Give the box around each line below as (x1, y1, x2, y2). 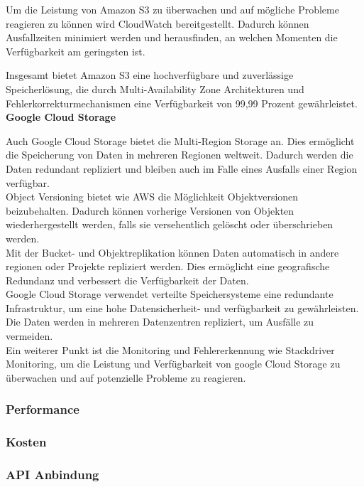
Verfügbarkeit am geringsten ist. (6, 43, 145, 58)
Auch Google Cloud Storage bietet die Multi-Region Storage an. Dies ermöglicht (6, 133, 355, 148)
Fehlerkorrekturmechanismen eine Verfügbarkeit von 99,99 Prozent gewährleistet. (6, 95, 358, 110)
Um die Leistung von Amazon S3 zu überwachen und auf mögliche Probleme (6, 2, 339, 16)
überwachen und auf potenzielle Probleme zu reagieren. (6, 370, 246, 385)
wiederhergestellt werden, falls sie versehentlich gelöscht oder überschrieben (6, 217, 333, 232)
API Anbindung (6, 466, 99, 483)
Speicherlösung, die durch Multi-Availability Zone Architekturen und (6, 81, 304, 96)
